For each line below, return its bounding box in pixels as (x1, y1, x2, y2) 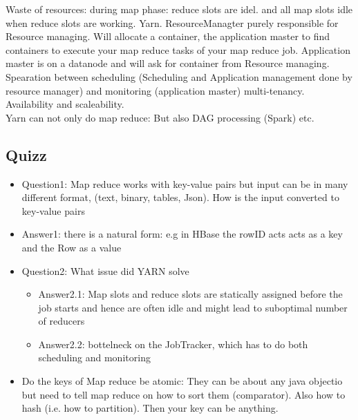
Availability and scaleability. (6, 97, 124, 111)
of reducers (38, 314, 85, 328)
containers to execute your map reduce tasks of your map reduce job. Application (6, 42, 350, 57)
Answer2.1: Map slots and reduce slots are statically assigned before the (38, 287, 343, 301)
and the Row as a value (21, 240, 122, 254)
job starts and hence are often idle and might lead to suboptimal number (38, 300, 348, 314)
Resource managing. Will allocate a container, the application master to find (6, 29, 330, 44)
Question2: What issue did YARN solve (21, 263, 189, 278)
